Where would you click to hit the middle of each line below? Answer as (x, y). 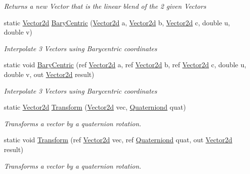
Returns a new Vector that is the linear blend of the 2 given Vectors (105, 6)
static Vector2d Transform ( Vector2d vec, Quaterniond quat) (95, 107)
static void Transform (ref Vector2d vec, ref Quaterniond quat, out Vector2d (118, 140)
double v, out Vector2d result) (49, 74)
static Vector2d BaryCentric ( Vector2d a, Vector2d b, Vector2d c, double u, (117, 22)
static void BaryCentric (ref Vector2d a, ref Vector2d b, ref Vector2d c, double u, (125, 65)
